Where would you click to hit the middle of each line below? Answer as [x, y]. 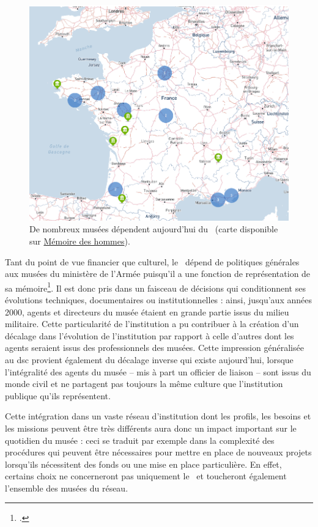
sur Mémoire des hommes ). [80, 241]
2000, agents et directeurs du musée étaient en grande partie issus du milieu [147, 311]
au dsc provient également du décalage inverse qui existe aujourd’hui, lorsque [149, 359]
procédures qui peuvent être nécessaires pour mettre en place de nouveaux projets [158, 452]
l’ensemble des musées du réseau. [67, 488]
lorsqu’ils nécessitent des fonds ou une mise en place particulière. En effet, [143, 464]
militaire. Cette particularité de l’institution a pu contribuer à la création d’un [152, 324]
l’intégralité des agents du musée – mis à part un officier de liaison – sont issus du [158, 371]
